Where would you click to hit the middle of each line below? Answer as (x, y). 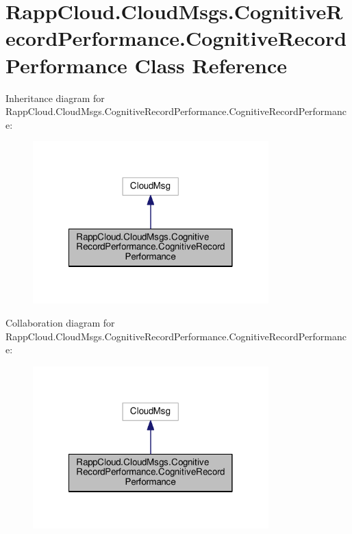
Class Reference (211, 65)
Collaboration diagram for (60, 323)
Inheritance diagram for (55, 98)
